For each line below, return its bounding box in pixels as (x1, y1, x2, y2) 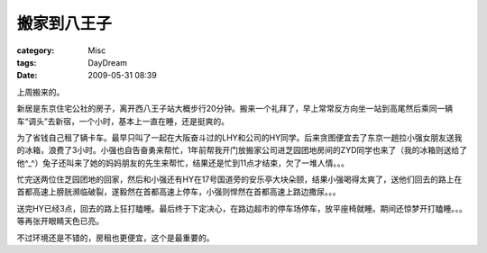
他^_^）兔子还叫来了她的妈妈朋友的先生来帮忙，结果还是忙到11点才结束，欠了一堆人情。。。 (16, 158, 350, 168)
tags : (16, 57, 37, 68)
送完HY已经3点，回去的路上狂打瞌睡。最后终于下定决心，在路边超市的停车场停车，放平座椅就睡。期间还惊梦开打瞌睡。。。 (16, 203, 468, 213)
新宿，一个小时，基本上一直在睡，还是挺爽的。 (55, 115, 230, 126)
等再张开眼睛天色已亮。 (16, 216, 104, 227)
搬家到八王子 (16, 14, 113, 33)
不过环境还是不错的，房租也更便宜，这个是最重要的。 (16, 232, 215, 243)
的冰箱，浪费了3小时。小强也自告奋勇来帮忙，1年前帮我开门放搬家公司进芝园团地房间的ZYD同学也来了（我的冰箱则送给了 (16, 145, 468, 156)
